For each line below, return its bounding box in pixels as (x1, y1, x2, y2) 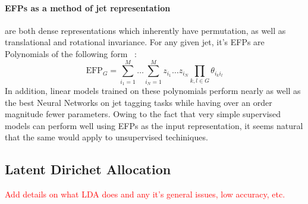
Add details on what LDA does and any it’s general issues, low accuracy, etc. (5, 188, 285, 200)
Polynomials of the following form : (5, 47, 137, 59)
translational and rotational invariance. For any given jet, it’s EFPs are (5, 36, 265, 48)
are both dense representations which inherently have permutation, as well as (5, 24, 286, 36)
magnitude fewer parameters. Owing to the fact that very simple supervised (5, 108, 281, 120)
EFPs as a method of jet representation (5, 1, 171, 14)
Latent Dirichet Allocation (5, 160, 171, 178)
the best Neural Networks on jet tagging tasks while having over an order (5, 96, 272, 108)
